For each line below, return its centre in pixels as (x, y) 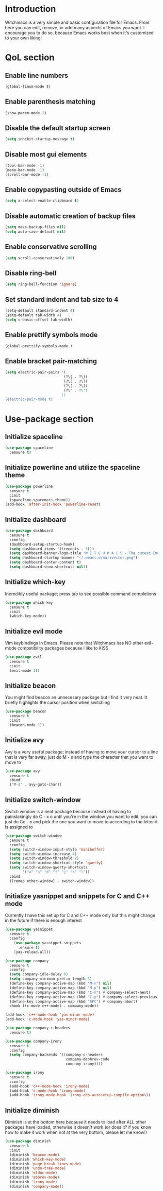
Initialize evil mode (34, 631)
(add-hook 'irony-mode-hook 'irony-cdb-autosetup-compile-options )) (80, 1095)
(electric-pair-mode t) (29, 399)
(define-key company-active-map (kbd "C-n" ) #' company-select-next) (80, 992)
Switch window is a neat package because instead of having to (68, 811)
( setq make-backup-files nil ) (36, 227)
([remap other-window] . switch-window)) (52, 881)
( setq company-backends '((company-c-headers (56, 1055)
